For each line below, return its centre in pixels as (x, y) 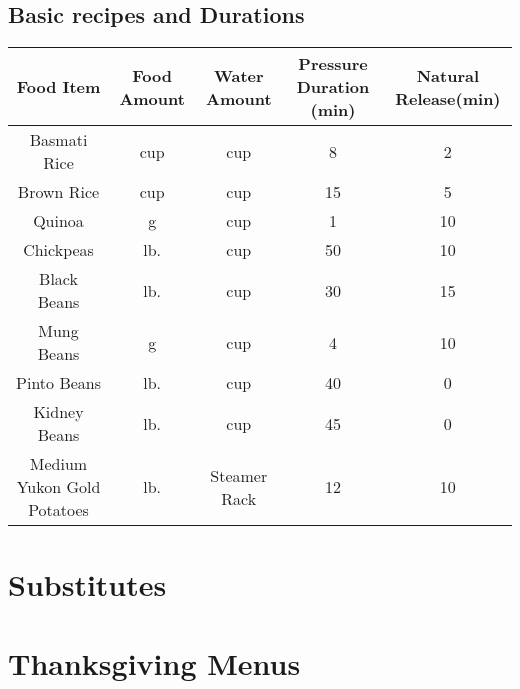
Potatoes (58, 510)
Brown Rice (58, 192)
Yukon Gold (58, 487)
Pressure (333, 64)
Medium (58, 464)
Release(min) (448, 98)
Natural (448, 75)
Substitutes (87, 584)
